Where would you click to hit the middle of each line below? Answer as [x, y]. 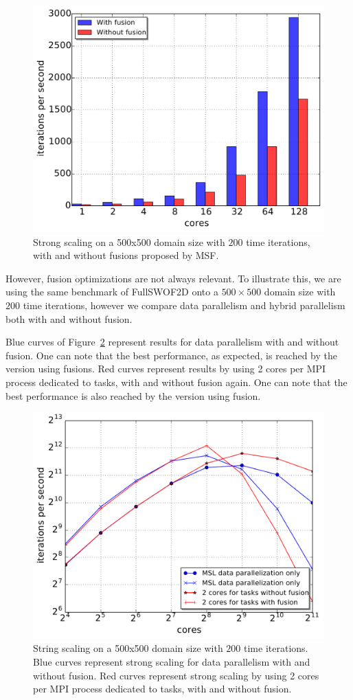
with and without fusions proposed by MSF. [126, 255]
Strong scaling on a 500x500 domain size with [129, 241]
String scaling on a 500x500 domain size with [128, 648]
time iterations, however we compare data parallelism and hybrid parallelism [184, 305]
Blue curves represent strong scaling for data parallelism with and [172, 661]
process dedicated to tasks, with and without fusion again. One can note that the [176, 382]
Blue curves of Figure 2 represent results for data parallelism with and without [172, 342]
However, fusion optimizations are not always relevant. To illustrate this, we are [173, 278]
